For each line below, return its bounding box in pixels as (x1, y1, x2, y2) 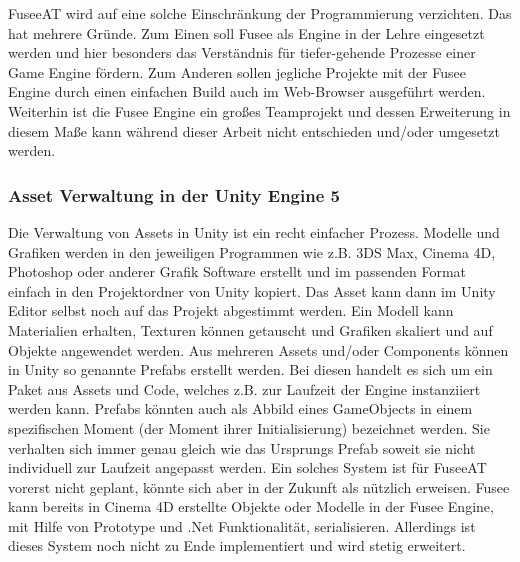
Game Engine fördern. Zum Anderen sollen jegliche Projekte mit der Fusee (8, 61, 466, 82)
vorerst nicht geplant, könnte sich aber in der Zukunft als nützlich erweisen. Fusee (8, 476, 510, 497)
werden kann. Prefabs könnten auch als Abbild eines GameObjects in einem (8, 398, 473, 419)
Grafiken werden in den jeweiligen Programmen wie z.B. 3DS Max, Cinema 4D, (8, 241, 496, 262)
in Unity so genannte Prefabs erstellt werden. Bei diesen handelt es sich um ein (8, 359, 493, 380)
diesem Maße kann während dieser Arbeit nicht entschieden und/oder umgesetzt (8, 120, 500, 141)
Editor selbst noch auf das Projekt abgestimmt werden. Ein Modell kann (8, 300, 454, 321)
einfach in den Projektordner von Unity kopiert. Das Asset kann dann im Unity (8, 280, 496, 301)
